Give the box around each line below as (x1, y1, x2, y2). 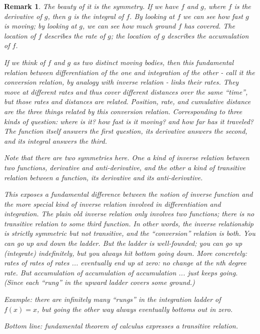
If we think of (4, 57, 45, 67)
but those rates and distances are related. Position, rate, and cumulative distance (4, 96, 251, 107)
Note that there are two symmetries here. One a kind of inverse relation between (4, 152, 249, 163)
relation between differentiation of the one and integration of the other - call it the (4, 67, 255, 77)
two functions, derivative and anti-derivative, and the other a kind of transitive (4, 162, 246, 172)
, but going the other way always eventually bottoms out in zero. (37, 303, 233, 314)
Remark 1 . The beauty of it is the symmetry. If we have (4, 1, 178, 11)
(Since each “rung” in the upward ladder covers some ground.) (4, 277, 195, 287)
